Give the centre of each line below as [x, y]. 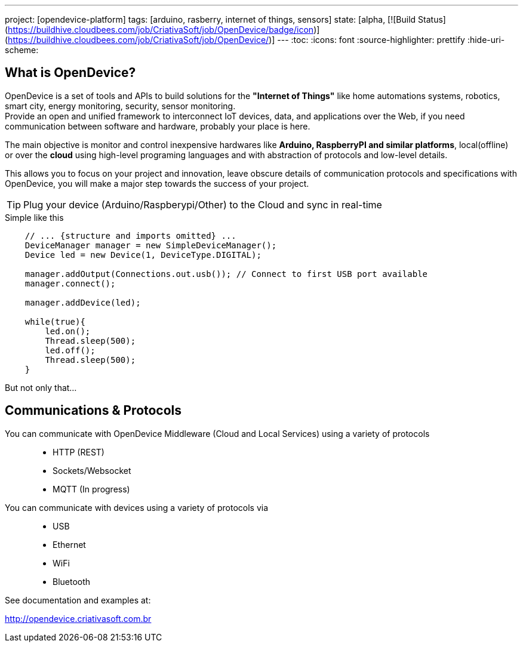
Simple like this [34, 217]
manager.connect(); [70, 283]
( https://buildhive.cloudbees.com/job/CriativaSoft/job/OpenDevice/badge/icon [159, 30]
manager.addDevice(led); [83, 302]
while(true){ [55, 321]
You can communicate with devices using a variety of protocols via [137, 507]
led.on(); [68, 331]
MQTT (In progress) [91, 489]
